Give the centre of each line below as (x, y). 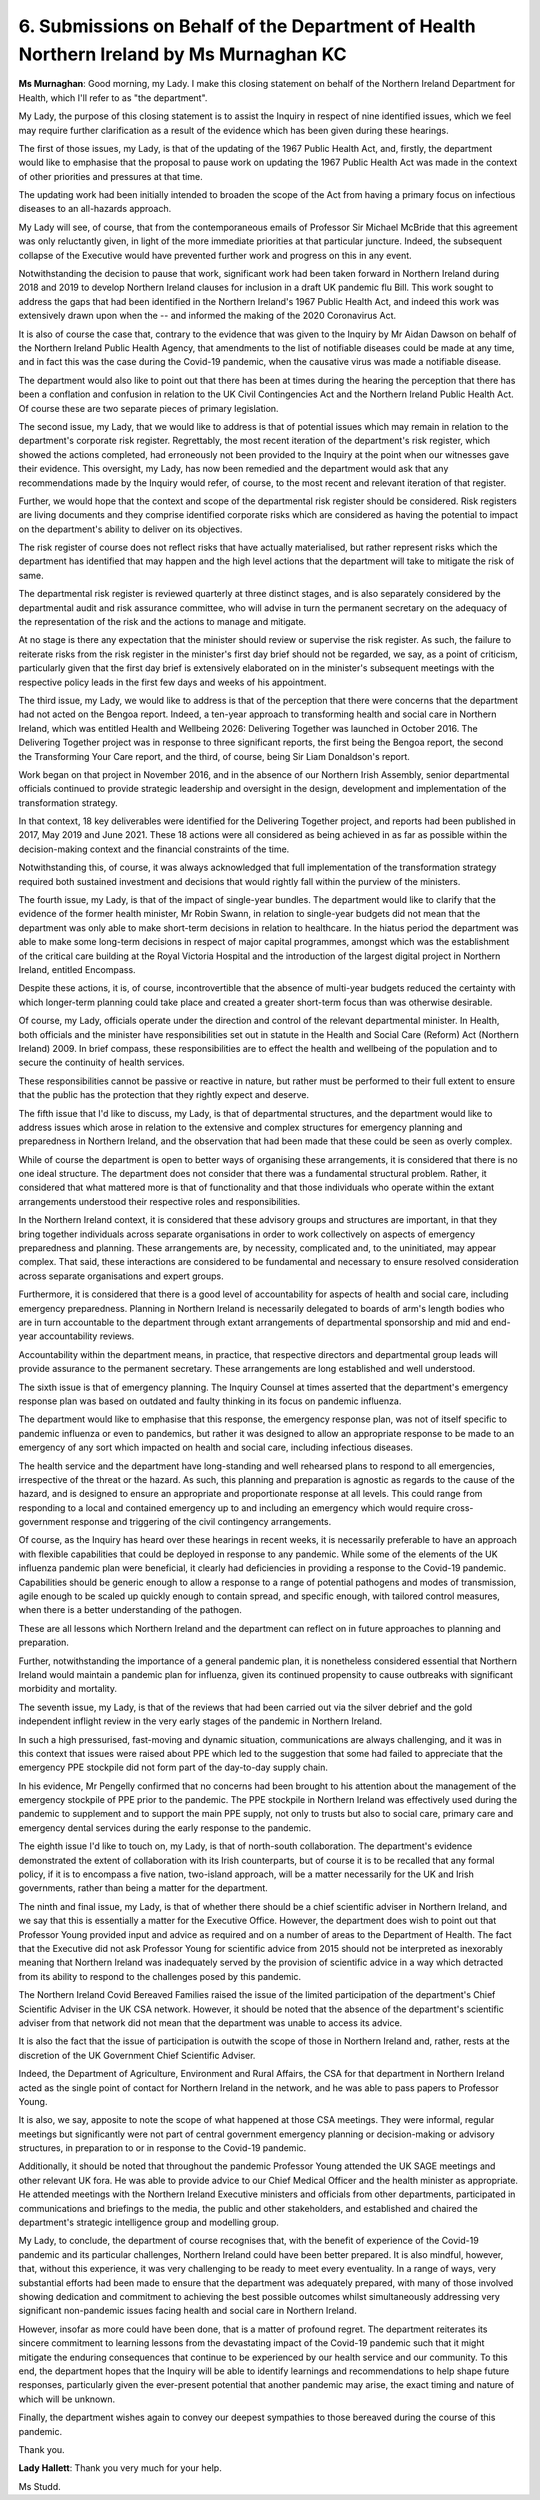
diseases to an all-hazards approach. (95, 209)
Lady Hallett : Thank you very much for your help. (120, 2468)
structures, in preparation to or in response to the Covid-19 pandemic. (162, 2148)
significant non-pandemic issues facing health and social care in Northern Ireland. (187, 2311)
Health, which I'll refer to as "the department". (113, 97)
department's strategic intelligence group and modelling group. (149, 2222)
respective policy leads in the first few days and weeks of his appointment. (172, 682)
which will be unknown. (66, 2399)
